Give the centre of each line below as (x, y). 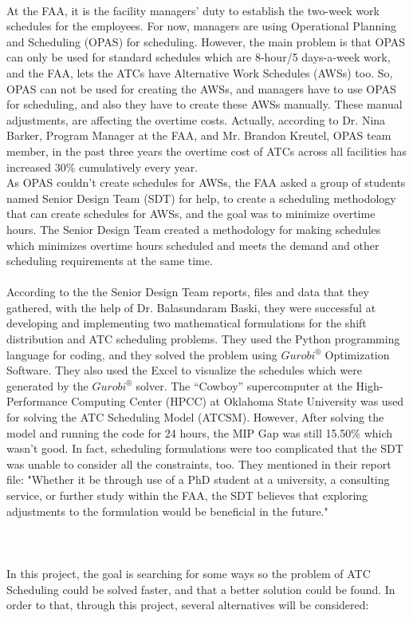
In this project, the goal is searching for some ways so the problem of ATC (189, 573)
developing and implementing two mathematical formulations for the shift (187, 323)
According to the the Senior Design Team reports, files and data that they (188, 292)
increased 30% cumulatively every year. (102, 166)
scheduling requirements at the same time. (110, 261)
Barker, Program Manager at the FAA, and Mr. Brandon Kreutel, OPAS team (199, 135)
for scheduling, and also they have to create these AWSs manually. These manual (205, 104)
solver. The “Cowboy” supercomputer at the (244, 385)
